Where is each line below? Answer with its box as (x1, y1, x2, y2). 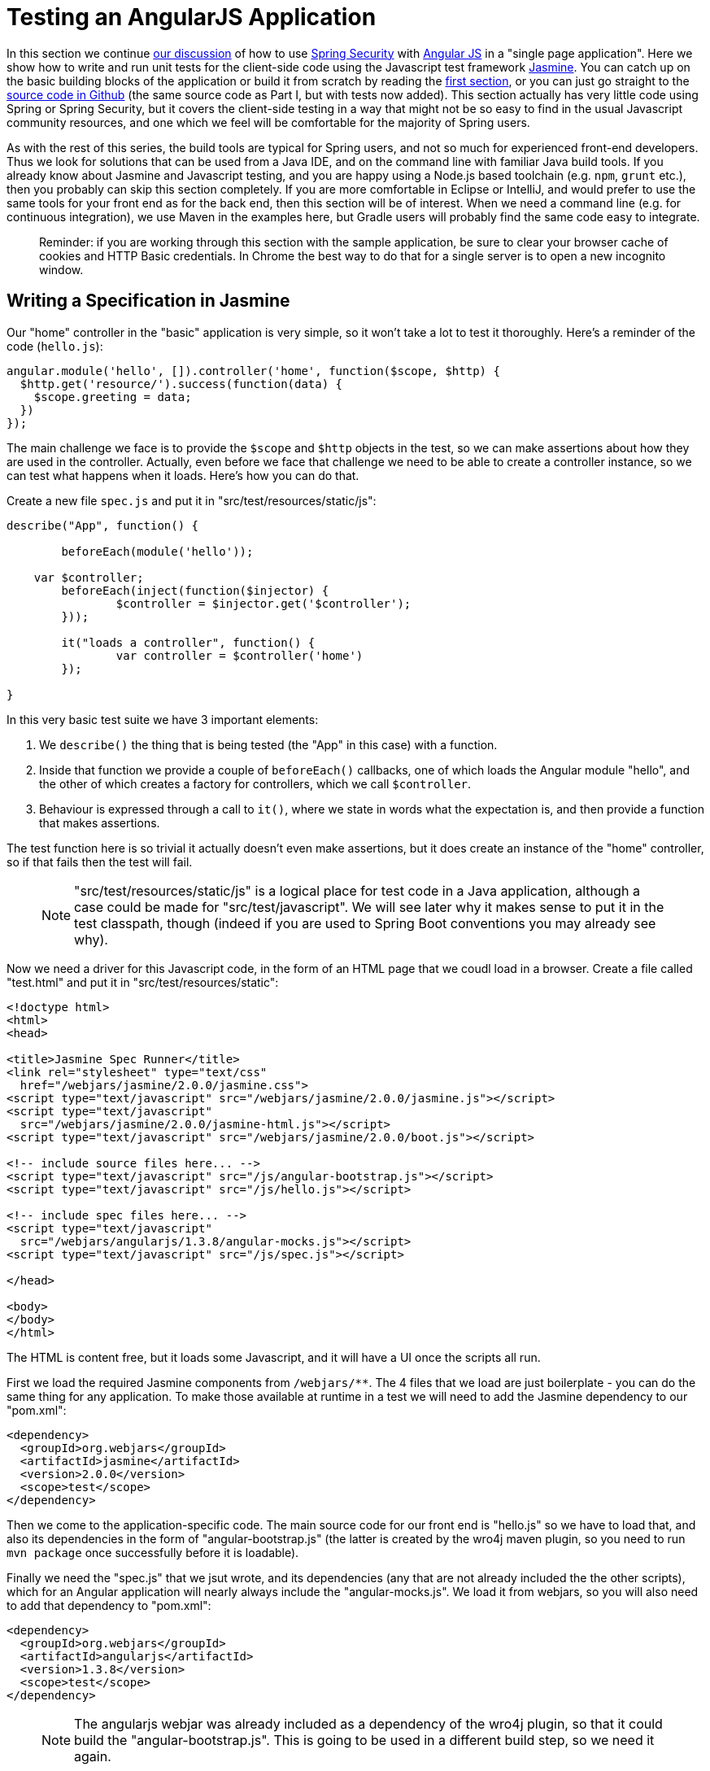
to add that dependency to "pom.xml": (7, 1598, 211, 1612)
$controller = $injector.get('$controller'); (115, 596, 412, 610)
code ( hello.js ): (7, 338, 103, 353)
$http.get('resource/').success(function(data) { (20, 377, 343, 390)
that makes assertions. (39, 815, 160, 830)
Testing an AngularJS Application (7, 3, 377, 31)
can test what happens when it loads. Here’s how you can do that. (7, 468, 359, 482)
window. (39, 262, 84, 277)
